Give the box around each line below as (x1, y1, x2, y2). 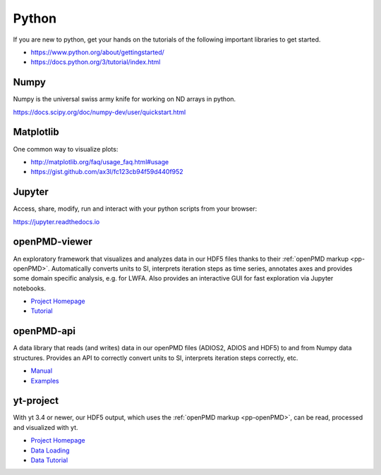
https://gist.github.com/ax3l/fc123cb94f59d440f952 (30, 168, 183, 176)
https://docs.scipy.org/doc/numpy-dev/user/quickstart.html (13, 108, 186, 116)
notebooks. (13, 284, 46, 292)
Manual (30, 366, 53, 375)
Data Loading (30, 446, 70, 455)
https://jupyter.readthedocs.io (13, 217, 100, 226)
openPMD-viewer (13, 236, 92, 248)
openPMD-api (13, 325, 75, 338)
